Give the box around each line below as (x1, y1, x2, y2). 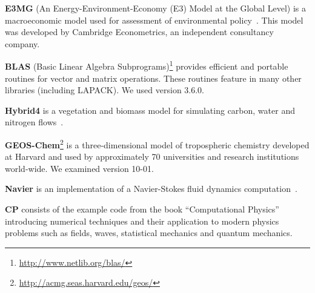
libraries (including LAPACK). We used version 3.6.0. (5, 84, 204, 96)
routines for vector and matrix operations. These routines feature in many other (5, 71, 302, 84)
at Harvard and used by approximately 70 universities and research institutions (5, 150, 299, 163)
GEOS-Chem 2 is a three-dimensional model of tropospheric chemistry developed (5, 137, 310, 151)
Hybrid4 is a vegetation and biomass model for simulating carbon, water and (5, 104, 295, 116)
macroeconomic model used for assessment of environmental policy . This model (5, 13, 303, 26)
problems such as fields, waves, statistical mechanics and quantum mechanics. (5, 226, 293, 239)
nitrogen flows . (5, 116, 64, 128)
